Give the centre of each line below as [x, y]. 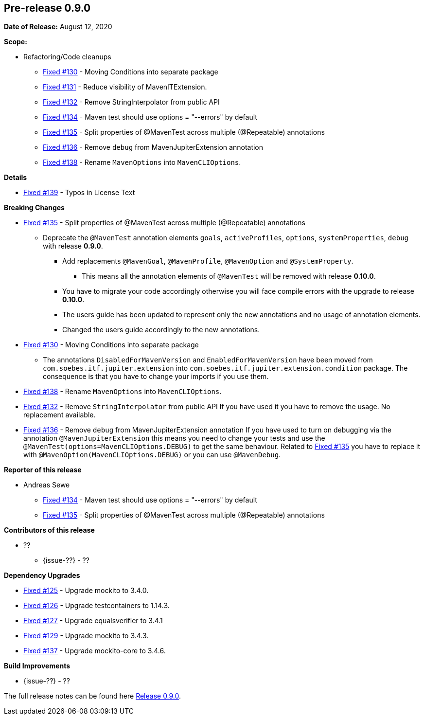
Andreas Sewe [47, 485]
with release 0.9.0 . [73, 246]
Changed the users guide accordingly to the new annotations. [161, 330]
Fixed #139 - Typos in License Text [79, 193]
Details [16, 178]
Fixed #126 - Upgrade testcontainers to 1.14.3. [97, 606]
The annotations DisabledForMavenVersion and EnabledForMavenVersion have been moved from [208, 360]
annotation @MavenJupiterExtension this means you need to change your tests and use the [174, 438]
